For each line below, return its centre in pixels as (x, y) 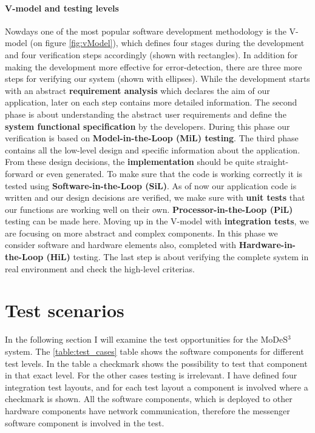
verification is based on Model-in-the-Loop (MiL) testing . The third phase (152, 138)
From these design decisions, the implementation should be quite (130, 162)
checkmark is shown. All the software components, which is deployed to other (149, 399)
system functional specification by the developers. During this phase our (147, 126)
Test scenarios (65, 310)
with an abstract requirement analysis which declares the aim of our (137, 90)
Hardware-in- (267, 245)
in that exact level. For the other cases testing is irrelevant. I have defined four (151, 375)
